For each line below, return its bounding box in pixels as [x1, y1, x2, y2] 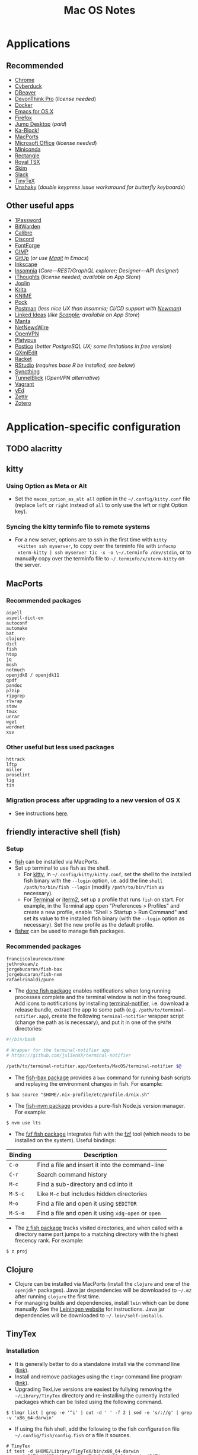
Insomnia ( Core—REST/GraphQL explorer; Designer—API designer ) [14, 267, 179, 274]
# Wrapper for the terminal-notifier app [6, 1047, 110, 1053]
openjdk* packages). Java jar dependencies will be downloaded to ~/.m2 [14, 1286, 191, 1294]
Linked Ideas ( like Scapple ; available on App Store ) [14, 311, 140, 318]
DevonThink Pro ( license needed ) [14, 96, 97, 102]
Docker [14, 102, 33, 109]
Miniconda [14, 146, 41, 153]
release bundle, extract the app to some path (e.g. [14, 1006, 138, 1013]
